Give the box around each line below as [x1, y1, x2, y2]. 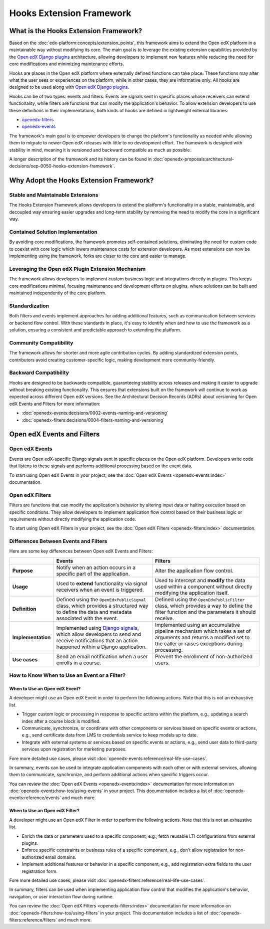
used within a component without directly [155, 583, 252, 590]
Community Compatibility [9, 339, 73, 346]
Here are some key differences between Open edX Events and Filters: [9, 548, 153, 554]
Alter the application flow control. [155, 567, 233, 574]
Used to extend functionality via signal [56, 580, 147, 587]
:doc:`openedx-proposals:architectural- [152, 156, 234, 162]
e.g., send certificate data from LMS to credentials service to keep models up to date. [21, 732, 198, 738]
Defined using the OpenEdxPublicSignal [56, 596, 146, 603]
